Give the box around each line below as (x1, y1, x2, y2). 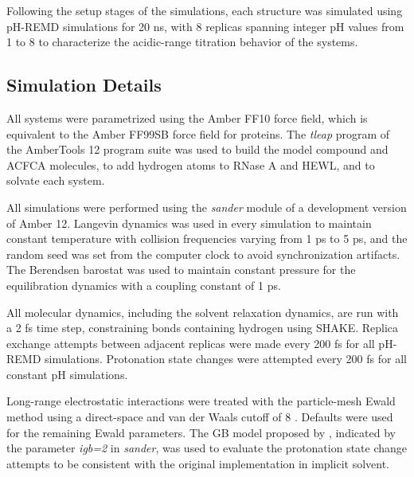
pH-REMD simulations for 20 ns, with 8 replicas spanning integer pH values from (6, 18, 404, 34)
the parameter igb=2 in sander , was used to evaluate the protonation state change (6, 440, 408, 456)
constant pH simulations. (6, 366, 128, 382)
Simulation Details (6, 72, 162, 97)
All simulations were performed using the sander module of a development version (6, 198, 407, 215)
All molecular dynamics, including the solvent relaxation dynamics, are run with (6, 303, 399, 320)
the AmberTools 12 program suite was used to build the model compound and (6, 141, 389, 158)
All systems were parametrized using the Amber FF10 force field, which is (6, 109, 368, 126)
